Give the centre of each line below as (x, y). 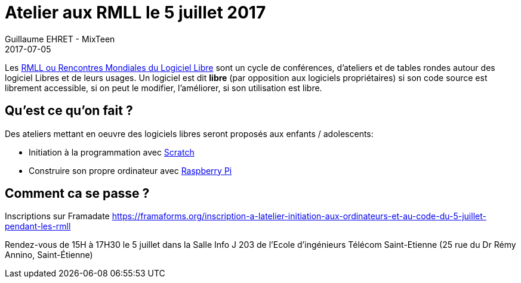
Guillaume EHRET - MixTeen (60, 39)
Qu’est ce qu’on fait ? (69, 111)
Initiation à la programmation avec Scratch (112, 152)
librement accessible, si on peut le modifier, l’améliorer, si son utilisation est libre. (164, 88)
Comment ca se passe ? (77, 194)
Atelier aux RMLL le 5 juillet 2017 (135, 13)
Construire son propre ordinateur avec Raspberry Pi (130, 170)
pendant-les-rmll (38, 226)
